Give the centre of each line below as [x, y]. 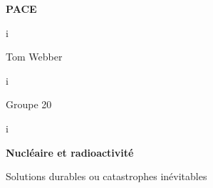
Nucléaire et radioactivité [70, 152]
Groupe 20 [29, 104]
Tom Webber [34, 57]
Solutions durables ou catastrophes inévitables [106, 176]
